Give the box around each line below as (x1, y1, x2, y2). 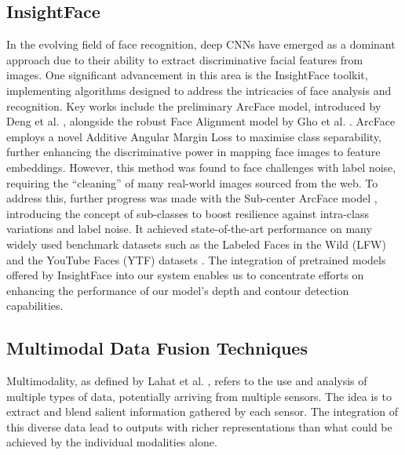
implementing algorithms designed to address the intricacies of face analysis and (6, 82, 392, 98)
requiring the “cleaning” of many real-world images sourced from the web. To (6, 174, 378, 191)
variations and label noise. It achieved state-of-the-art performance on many (6, 220, 372, 237)
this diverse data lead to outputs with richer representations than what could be (6, 418, 392, 435)
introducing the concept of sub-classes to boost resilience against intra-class (6, 205, 369, 221)
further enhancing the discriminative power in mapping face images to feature (6, 144, 381, 160)
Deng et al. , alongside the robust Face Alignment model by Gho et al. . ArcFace (6, 113, 396, 129)
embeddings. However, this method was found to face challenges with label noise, (6, 158, 396, 175)
